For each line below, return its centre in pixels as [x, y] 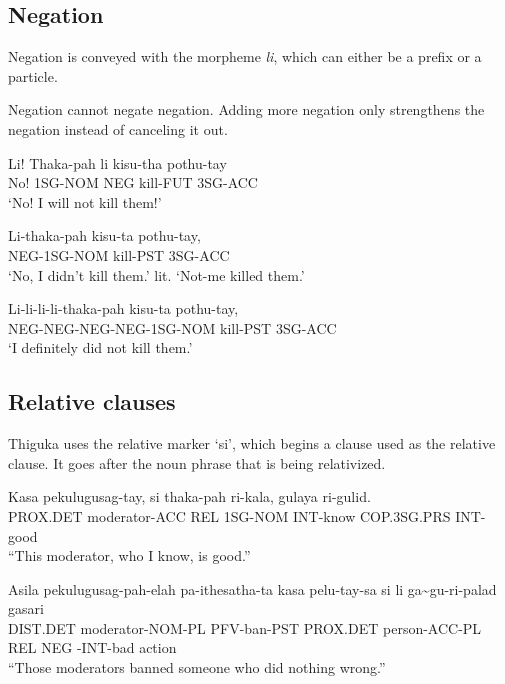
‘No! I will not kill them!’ [85, 201]
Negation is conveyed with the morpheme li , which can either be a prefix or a [245, 56]
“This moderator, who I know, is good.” [129, 555]
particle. [33, 75]
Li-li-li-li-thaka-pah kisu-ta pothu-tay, [123, 308]
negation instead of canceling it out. [118, 128]
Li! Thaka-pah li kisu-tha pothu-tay [117, 162]
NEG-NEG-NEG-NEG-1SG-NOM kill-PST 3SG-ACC [172, 327]
